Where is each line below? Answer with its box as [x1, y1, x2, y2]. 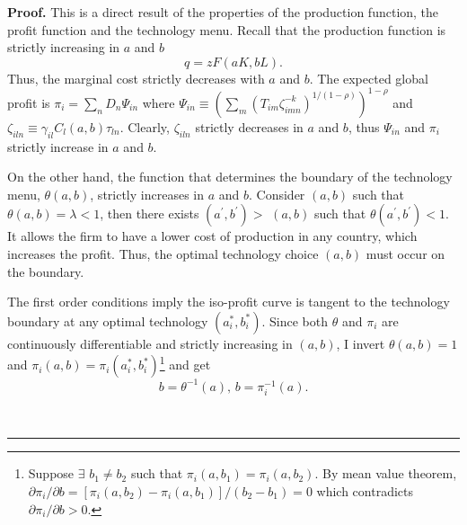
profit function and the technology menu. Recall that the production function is [7, 20, 446, 39]
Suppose [28, 464, 75, 483]
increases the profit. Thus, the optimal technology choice [7, 245, 319, 263]
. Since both [261, 311, 328, 330]
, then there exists [100, 204, 199, 223]
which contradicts [316, 481, 413, 500]
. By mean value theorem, [314, 464, 457, 483]
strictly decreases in [195, 117, 304, 136]
